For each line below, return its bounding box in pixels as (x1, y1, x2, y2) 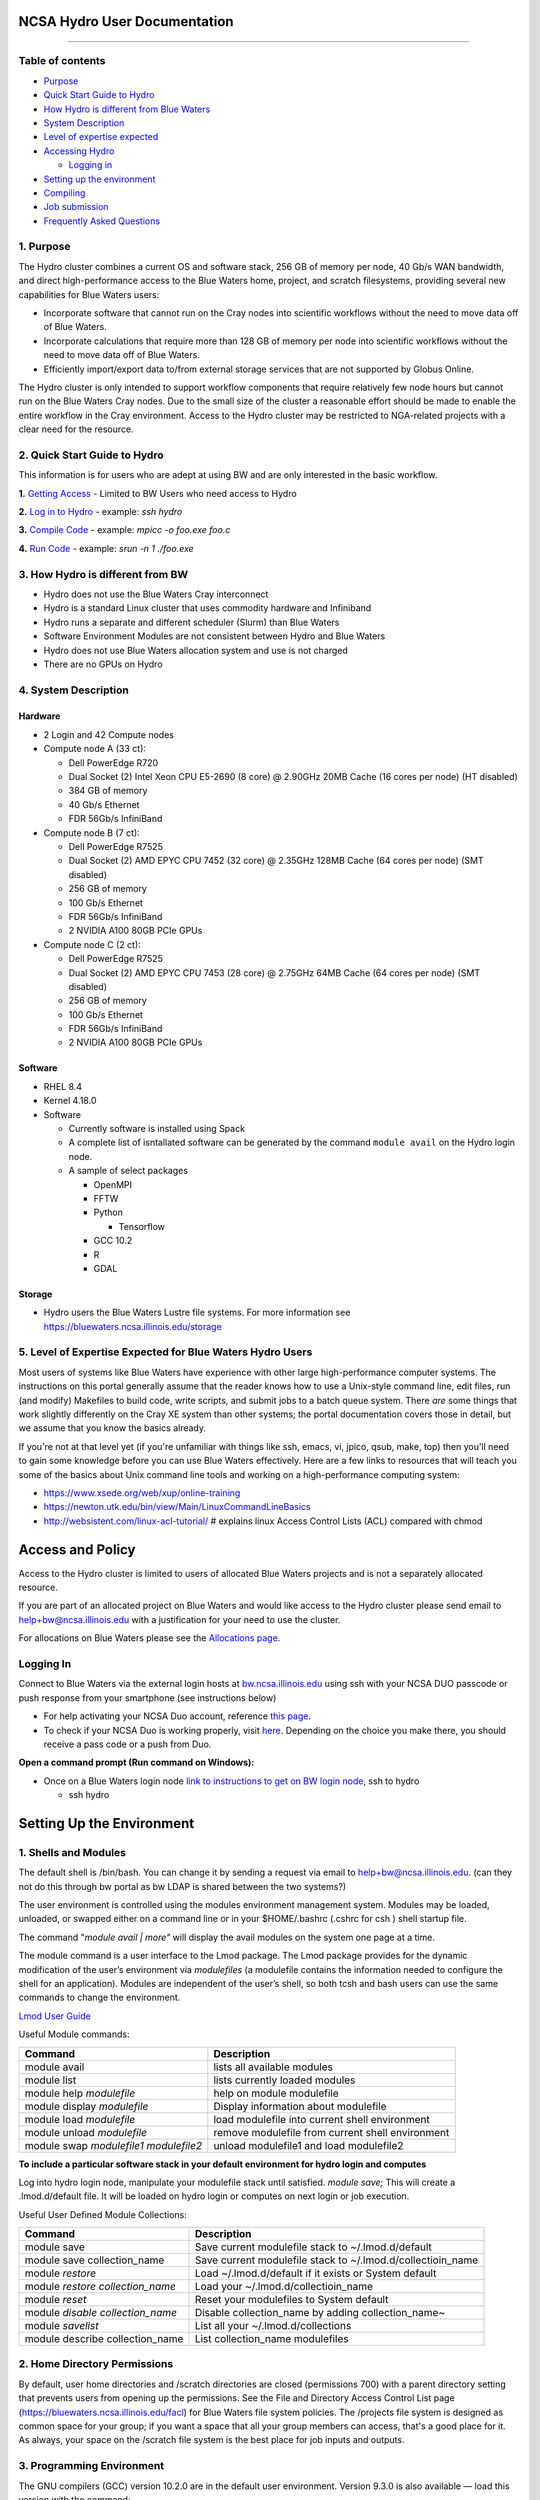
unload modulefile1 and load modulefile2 (213, 2138, 404, 2152)
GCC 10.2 (93, 1235, 133, 1247)
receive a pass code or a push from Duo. (43, 1738, 212, 1750)
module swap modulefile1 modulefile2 (24, 2138, 203, 2152)
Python (93, 1206, 124, 1219)
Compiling (43, 186, 86, 199)
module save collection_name (24, 2253, 165, 2267)
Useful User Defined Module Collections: (18, 2208, 187, 2220)
